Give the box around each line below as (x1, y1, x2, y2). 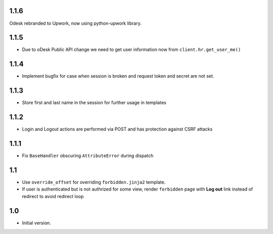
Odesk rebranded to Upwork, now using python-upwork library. (9, 20, 142, 26)
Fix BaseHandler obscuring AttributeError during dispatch (22, 153, 154, 159)
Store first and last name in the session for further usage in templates (22, 100, 166, 106)
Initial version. (22, 220, 52, 226)
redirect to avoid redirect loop (22, 193, 84, 199)
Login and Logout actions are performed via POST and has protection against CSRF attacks (22, 126, 213, 132)
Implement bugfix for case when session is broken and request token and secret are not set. (22, 73, 214, 79)
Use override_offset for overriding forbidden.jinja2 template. (22, 179, 166, 185)
